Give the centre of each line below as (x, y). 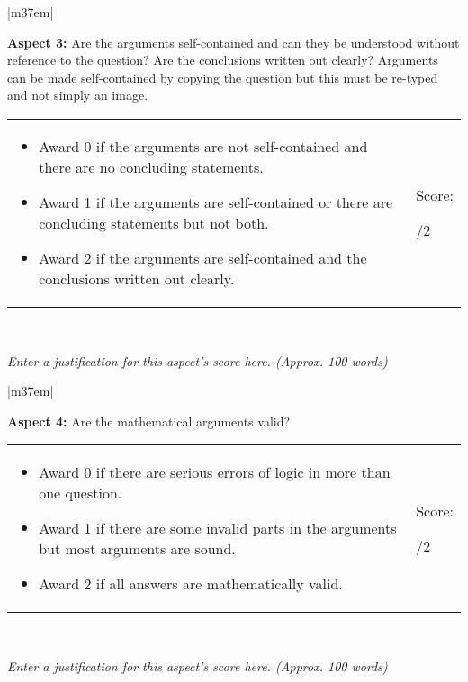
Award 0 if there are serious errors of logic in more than (215, 472)
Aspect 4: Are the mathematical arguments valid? (149, 421)
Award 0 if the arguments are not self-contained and (203, 146)
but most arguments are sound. (137, 549)
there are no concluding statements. (151, 166)
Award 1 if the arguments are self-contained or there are (216, 202)
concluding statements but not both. (154, 222)
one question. (81, 493)
